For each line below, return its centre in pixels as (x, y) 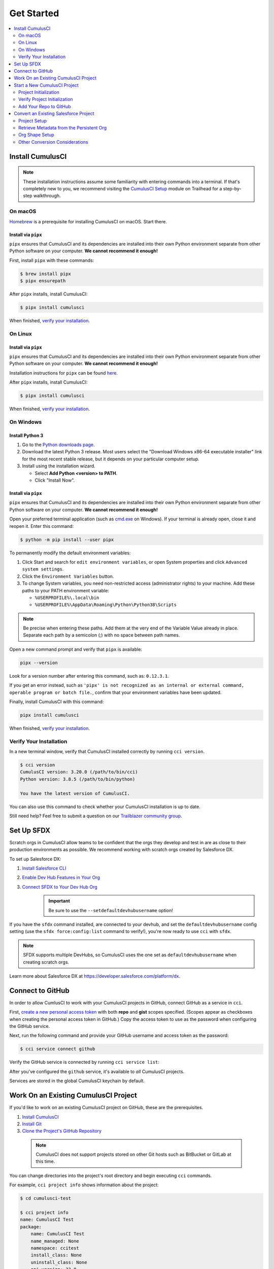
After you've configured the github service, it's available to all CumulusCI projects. (97, 1072)
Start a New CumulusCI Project (46, 85)
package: (31, 1227)
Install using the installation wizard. (59, 466)
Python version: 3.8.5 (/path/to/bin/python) (78, 779)
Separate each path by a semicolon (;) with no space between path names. (101, 635)
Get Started (34, 13)
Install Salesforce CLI (44, 869)
